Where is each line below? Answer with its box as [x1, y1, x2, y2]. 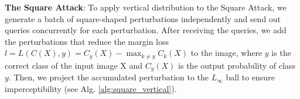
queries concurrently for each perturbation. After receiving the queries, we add [5, 24, 287, 36]
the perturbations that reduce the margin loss [5, 35, 169, 47]
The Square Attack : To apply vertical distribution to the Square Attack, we [5, 1, 287, 13]
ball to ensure [226, 71, 275, 83]
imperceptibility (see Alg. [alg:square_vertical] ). [5, 82, 177, 94]
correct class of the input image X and [5, 59, 143, 71]
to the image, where [190, 47, 262, 59]
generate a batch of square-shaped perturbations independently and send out [5, 12, 281, 24]
